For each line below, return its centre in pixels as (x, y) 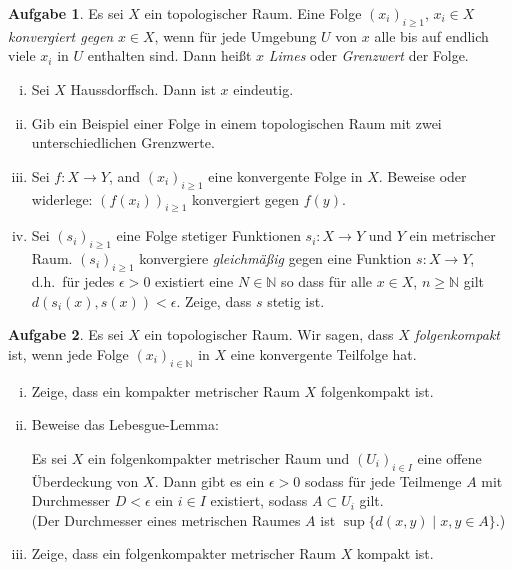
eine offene (449, 457)
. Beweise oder (422, 175)
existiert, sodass (259, 500)
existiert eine (194, 280)
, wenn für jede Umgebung (235, 35)
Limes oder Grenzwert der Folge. (368, 55)
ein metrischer (452, 235)
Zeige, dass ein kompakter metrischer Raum (165, 390)
